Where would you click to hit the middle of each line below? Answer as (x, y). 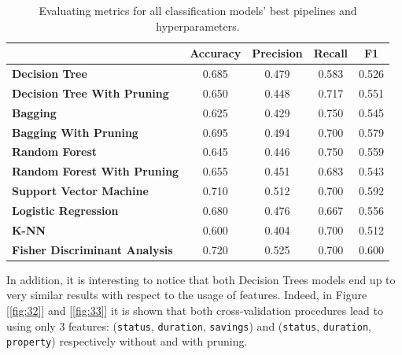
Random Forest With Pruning (96, 171)
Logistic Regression (65, 210)
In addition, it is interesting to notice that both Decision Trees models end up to (201, 279)
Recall (331, 53)
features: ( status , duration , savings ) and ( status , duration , (220, 325)
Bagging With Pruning (75, 132)
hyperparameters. (198, 26)
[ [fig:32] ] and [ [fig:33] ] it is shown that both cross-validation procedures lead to (195, 310)
